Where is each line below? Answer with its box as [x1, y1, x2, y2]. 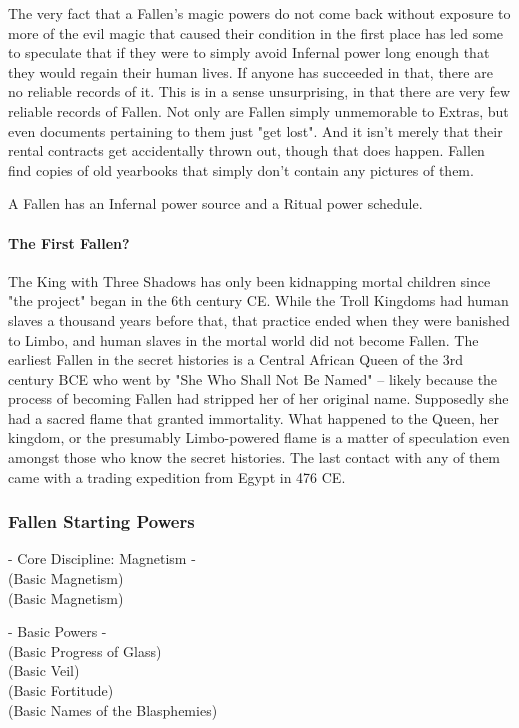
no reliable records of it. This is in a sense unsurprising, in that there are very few [8, 81, 511, 102]
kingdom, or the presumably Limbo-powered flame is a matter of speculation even [8, 427, 510, 448]
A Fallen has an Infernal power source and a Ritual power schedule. [8, 193, 423, 214]
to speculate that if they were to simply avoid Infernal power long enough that [8, 42, 490, 63]
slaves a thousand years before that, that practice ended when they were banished [8, 309, 510, 330]
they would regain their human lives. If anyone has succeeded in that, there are [8, 61, 493, 82]
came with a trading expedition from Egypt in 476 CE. [8, 466, 346, 487]
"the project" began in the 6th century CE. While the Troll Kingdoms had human [8, 290, 509, 311]
